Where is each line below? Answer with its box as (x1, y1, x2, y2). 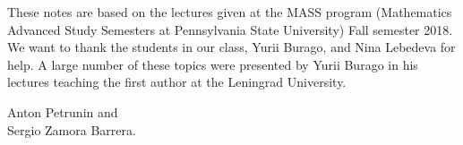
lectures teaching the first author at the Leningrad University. (7, 72, 347, 91)
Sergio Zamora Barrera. (7, 120, 136, 139)
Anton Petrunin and (7, 102, 118, 121)
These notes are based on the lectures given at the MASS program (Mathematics (7, 3, 452, 21)
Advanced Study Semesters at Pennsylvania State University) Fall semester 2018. (7, 20, 453, 38)
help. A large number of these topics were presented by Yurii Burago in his (7, 55, 418, 73)
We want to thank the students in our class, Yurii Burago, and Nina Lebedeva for (7, 38, 456, 56)
